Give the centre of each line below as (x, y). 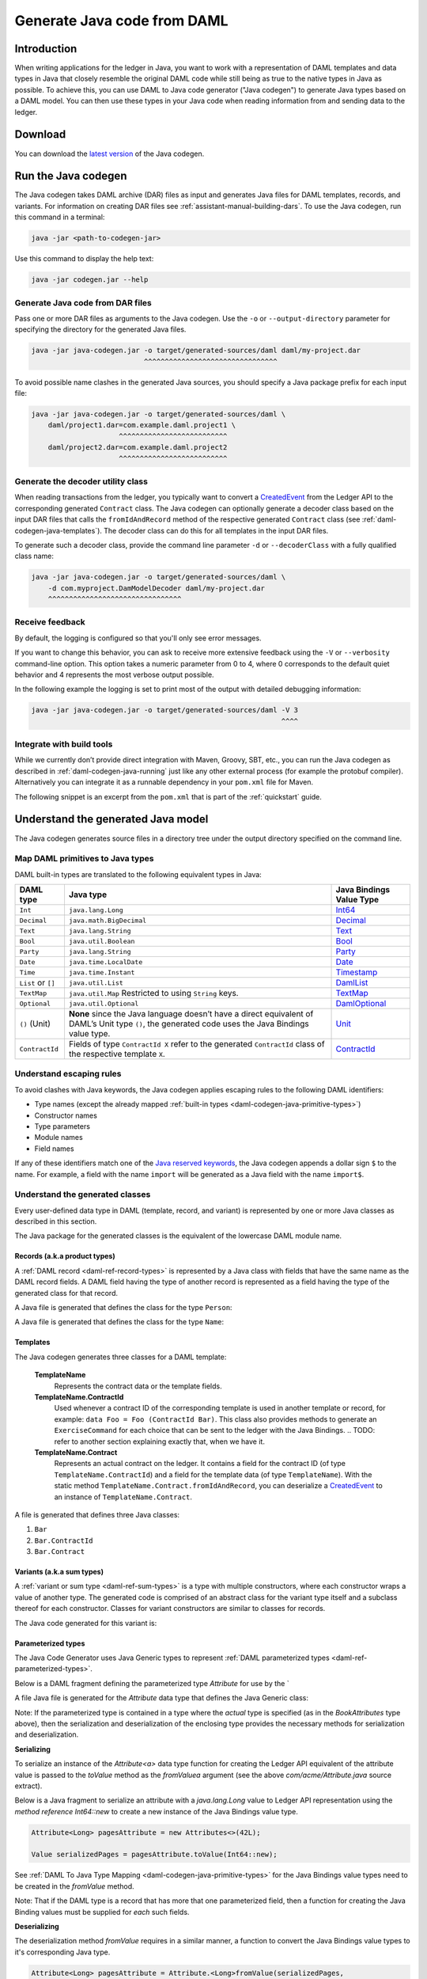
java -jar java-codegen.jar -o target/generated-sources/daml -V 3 (165, 710)
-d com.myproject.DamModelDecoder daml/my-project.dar (156, 588)
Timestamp (357, 972)
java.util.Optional (104, 1003)
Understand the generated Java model (111, 819)
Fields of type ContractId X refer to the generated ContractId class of (196, 1044)
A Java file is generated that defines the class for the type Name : (119, 1322)
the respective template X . (117, 1054)
